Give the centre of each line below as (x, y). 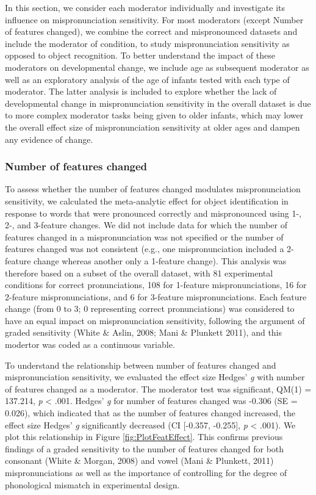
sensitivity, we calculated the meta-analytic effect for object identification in (147, 201)
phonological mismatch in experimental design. (92, 484)
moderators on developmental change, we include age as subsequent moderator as (157, 67)
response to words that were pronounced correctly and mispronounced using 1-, (153, 213)
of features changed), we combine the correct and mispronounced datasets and (151, 31)
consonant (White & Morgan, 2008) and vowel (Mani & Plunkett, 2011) (139, 461)
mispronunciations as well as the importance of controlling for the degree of (146, 472)
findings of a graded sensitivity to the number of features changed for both (145, 448)
